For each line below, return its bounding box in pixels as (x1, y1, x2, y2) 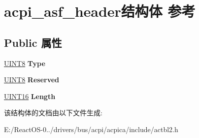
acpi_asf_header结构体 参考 (4, 1, 196, 21)
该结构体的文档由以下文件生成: (4, 107, 102, 118)
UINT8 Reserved (4, 74, 60, 85)
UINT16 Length (4, 91, 56, 101)
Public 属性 (4, 34, 62, 50)
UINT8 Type (4, 58, 45, 68)
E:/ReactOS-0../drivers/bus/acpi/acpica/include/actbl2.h (4, 124, 178, 134)
